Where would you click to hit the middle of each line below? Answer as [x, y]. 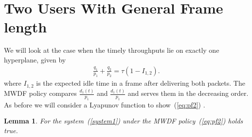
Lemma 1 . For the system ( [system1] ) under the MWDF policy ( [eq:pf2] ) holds [124, 121]
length [26, 27]
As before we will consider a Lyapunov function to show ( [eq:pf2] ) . [105, 104]
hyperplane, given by [35, 59]
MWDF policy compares [40, 93]
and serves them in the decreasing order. [188, 93]
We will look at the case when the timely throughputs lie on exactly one [112, 50]
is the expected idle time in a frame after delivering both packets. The [141, 83]
